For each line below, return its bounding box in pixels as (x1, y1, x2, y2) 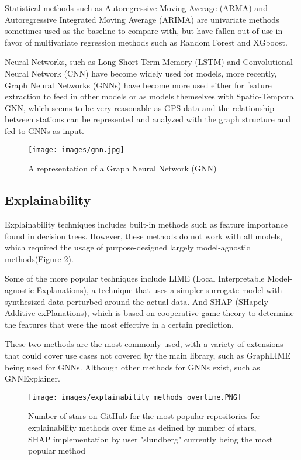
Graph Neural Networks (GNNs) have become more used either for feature (5, 78, 272, 91)
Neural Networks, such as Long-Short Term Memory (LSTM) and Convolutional (5, 56, 293, 68)
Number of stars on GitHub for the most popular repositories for (28, 410, 261, 422)
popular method (28, 444, 86, 456)
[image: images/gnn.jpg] (28, 145, 124, 154)
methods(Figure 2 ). (5, 252, 74, 265)
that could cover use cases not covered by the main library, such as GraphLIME (5, 349, 291, 361)
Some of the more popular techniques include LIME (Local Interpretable (5, 272, 265, 284)
